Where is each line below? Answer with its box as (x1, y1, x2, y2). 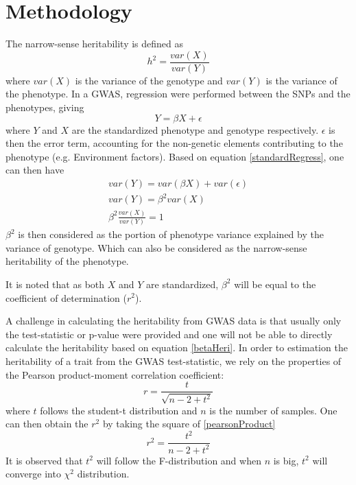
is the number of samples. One (209, 403, 337, 417)
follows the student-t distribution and (40, 403, 198, 417)
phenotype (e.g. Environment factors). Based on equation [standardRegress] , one (5, 149, 344, 163)
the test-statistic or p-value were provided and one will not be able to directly (5, 327, 333, 341)
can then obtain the (5, 416, 88, 431)
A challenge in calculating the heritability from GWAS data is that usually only (5, 314, 342, 328)
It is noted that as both (5, 276, 105, 291)
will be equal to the (234, 276, 316, 291)
